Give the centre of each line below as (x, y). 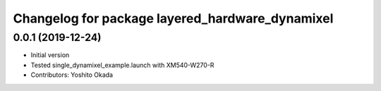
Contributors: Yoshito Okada (72, 75)
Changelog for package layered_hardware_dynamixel (173, 18)
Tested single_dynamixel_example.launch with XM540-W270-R (122, 65)
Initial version (50, 55)
